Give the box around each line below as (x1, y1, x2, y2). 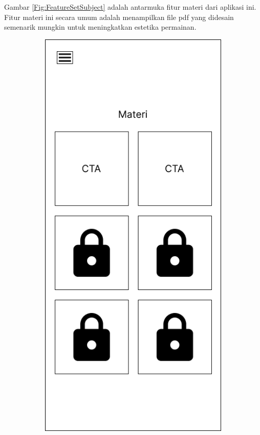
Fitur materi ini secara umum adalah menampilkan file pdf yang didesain (4, 11, 234, 22)
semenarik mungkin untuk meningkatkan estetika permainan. (4, 22, 197, 32)
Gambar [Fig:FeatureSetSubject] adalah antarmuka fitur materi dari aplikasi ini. (4, 2, 256, 12)
